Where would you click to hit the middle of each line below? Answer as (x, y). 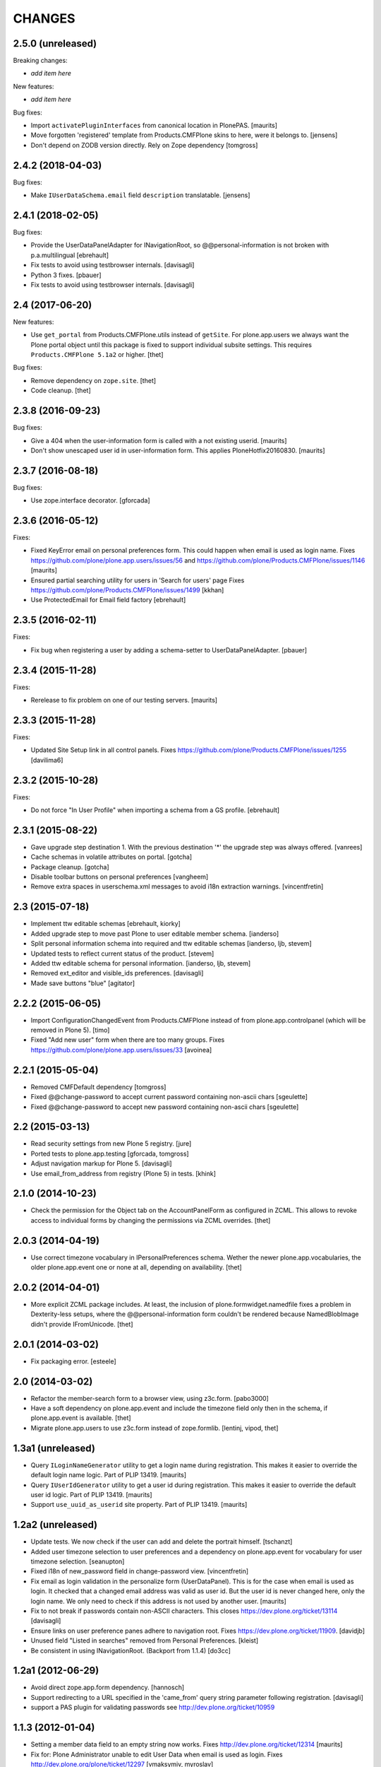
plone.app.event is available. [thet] (81, 1418)
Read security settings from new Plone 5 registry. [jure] (111, 1144)
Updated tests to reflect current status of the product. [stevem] (122, 953)
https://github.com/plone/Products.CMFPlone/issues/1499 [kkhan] (127, 590)
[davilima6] (47, 760)
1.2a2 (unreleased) (55, 1525)
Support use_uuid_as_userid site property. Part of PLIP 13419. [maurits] (139, 1505)
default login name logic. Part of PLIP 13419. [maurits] (109, 1475)
